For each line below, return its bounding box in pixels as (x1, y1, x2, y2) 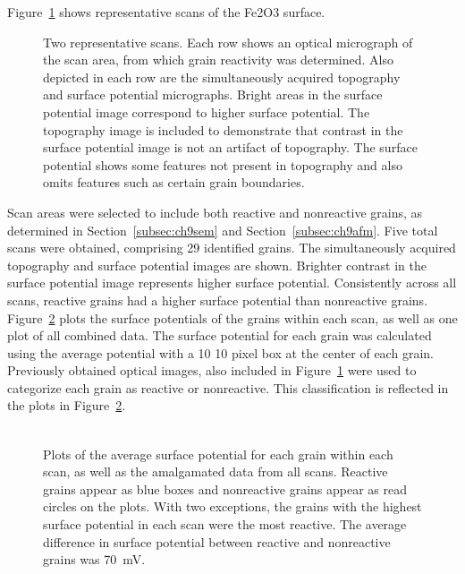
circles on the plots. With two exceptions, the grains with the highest (43, 497, 422, 516)
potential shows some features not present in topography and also (43, 155, 402, 174)
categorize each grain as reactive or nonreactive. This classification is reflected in (7, 378, 449, 397)
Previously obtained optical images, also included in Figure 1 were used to (7, 361, 417, 380)
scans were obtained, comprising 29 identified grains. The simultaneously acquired (7, 238, 456, 257)
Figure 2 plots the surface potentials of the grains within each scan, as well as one (7, 308, 458, 327)
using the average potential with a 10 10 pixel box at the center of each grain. (7, 343, 434, 362)
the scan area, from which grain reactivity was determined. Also (43, 50, 394, 69)
